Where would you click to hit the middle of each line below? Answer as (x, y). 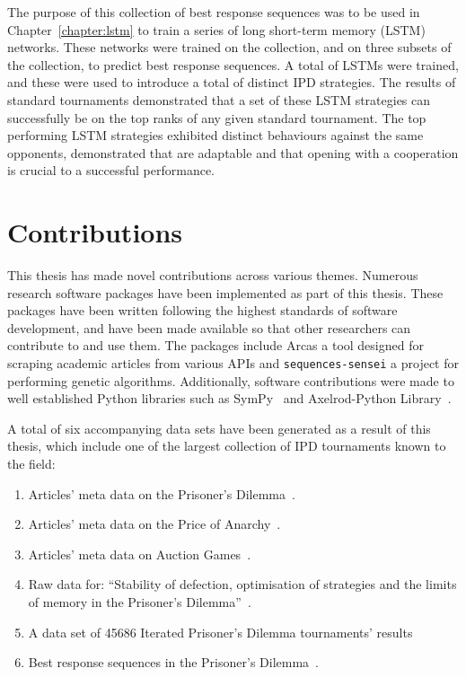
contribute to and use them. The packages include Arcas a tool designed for (215, 345)
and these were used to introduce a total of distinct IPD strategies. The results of (232, 82)
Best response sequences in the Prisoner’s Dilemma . (173, 662)
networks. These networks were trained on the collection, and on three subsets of (229, 47)
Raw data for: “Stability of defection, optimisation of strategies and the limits (242, 584)
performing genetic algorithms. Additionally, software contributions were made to (231, 380)
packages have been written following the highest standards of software (202, 310)
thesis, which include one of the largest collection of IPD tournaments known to (227, 446)
